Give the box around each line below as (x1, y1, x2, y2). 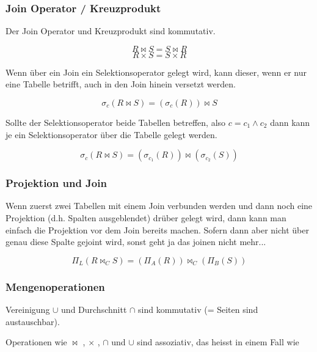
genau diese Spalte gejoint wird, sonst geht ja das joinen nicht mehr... (5, 235, 266, 248)
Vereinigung (5, 303, 50, 315)
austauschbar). (5, 315, 60, 328)
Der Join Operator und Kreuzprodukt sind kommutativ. (5, 24, 216, 37)
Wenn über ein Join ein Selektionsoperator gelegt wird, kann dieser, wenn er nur (5, 65, 307, 78)
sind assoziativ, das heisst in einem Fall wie (137, 335, 299, 348)
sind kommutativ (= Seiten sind (138, 303, 258, 315)
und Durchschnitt (61, 303, 127, 315)
